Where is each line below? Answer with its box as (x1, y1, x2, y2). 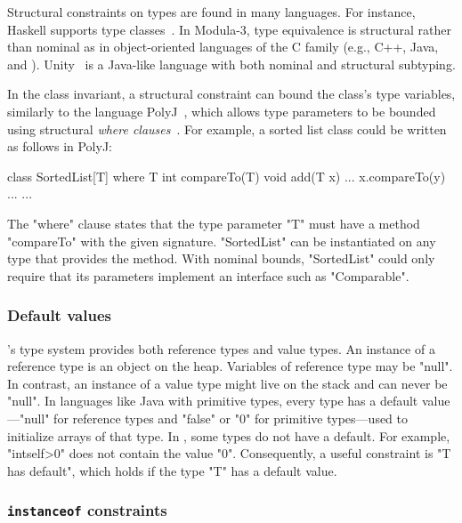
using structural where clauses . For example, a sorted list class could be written (7, 119, 447, 138)
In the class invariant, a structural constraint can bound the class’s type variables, (7, 84, 456, 103)
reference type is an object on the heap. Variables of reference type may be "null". (7, 357, 453, 375)
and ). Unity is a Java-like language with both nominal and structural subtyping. (7, 54, 456, 73)
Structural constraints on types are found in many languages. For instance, (7, 3, 416, 20)
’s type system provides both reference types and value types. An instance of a (7, 339, 435, 358)
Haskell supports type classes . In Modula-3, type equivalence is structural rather (7, 20, 451, 38)
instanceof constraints (7, 499, 167, 521)
